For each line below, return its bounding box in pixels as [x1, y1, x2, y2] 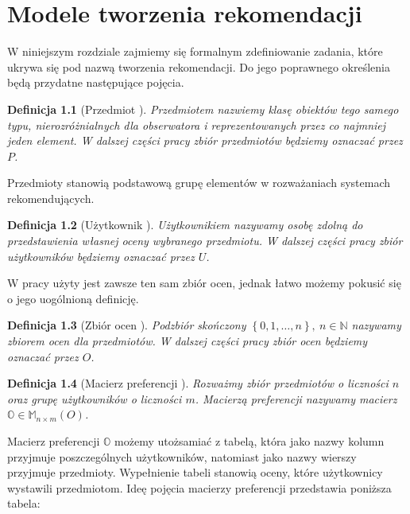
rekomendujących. [7, 189, 95, 206]
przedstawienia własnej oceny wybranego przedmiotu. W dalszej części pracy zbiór [7, 232, 403, 249]
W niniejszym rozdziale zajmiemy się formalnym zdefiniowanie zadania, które [7, 43, 383, 60]
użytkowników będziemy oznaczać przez [7, 247, 195, 264]
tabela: [7, 495, 41, 512]
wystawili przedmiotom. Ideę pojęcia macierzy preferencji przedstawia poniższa [7, 479, 392, 496]
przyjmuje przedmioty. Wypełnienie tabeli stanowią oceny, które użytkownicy [7, 464, 383, 481]
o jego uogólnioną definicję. [7, 290, 139, 306]
